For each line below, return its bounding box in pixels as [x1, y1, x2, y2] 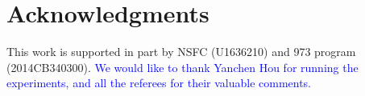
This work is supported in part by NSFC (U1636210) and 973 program [6, 43, 356, 60]
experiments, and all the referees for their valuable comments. [6, 74, 312, 91]
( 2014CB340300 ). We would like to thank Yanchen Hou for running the [6, 58, 359, 75]
